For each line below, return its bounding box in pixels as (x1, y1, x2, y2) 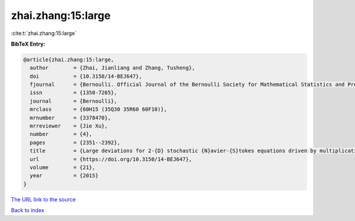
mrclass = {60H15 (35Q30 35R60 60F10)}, (30, 106, 167, 113)
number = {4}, (30, 131, 93, 137)
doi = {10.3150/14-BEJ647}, (30, 73, 142, 79)
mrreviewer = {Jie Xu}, (30, 123, 108, 130)
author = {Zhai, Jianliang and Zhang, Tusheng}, (30, 65, 195, 71)
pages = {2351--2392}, (30, 139, 121, 146)
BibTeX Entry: (11, 40, 46, 47)
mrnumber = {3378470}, (30, 114, 111, 121)
